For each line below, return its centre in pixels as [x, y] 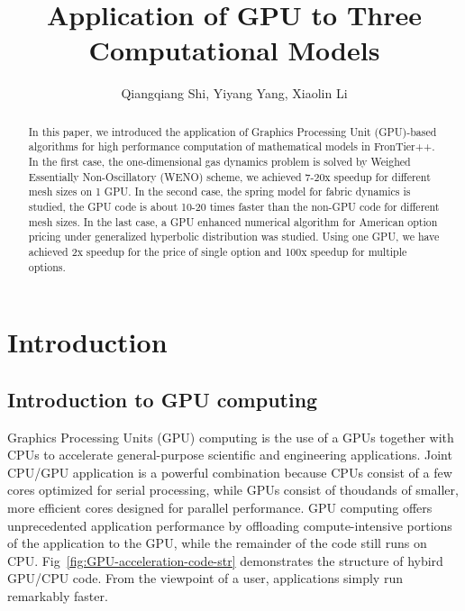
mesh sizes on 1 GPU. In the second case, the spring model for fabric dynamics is [219, 192]
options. [47, 266]
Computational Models [234, 50]
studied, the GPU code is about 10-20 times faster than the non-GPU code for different [234, 206]
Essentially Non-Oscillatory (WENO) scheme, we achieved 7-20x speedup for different [229, 176]
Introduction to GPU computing [163, 399]
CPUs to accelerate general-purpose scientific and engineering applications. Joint [230, 455]
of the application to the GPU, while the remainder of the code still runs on [217, 543]
